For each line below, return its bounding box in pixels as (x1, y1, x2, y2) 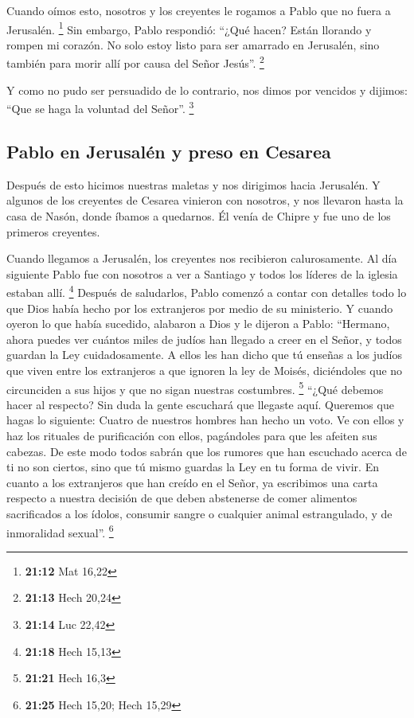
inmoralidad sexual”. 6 (6, 521, 114, 540)
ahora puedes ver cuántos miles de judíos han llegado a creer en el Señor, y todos (6, 330, 402, 347)
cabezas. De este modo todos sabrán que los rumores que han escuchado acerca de (6, 443, 407, 459)
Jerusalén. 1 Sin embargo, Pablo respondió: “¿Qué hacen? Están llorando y (6, 18, 372, 37)
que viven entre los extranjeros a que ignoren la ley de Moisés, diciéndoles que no (6, 361, 403, 378)
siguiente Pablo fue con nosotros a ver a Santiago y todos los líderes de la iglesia (6, 265, 398, 282)
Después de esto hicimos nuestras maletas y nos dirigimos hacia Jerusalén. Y (6, 176, 381, 193)
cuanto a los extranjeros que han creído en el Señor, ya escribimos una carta (6, 474, 378, 490)
